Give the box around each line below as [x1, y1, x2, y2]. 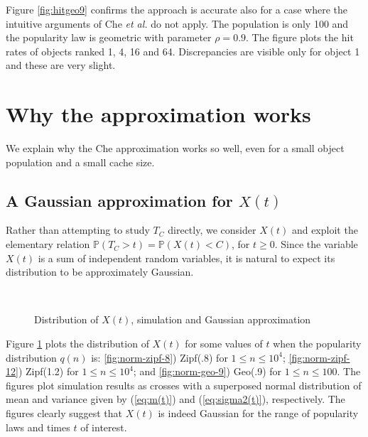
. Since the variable [274, 237, 358, 252]
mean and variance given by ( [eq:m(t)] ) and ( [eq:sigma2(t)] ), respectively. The [6, 392, 345, 406]
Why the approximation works [6, 99, 311, 129]
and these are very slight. [6, 58, 116, 72]
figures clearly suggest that [6, 406, 123, 421]
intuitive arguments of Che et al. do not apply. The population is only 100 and [6, 16, 349, 31]
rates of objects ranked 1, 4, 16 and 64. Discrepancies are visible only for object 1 [6, 43, 360, 58]
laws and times [6, 419, 70, 434]
